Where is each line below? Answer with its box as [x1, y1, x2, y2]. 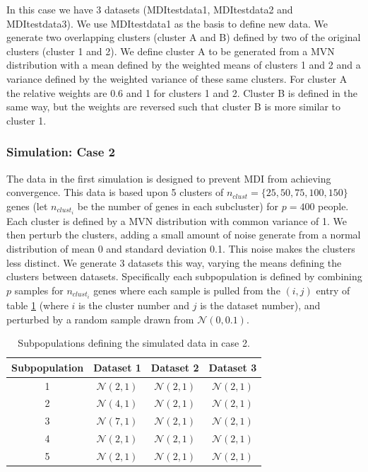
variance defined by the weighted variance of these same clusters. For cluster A [6, 71, 348, 86]
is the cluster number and [78, 297, 190, 312]
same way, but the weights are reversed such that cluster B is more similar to [6, 99, 340, 114]
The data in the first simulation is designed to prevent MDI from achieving [6, 171, 331, 185]
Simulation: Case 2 [6, 143, 115, 161]
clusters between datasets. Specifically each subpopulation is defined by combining [6, 269, 362, 284]
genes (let [6, 198, 48, 213]
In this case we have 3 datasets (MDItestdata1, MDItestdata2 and [6, 2, 293, 16]
